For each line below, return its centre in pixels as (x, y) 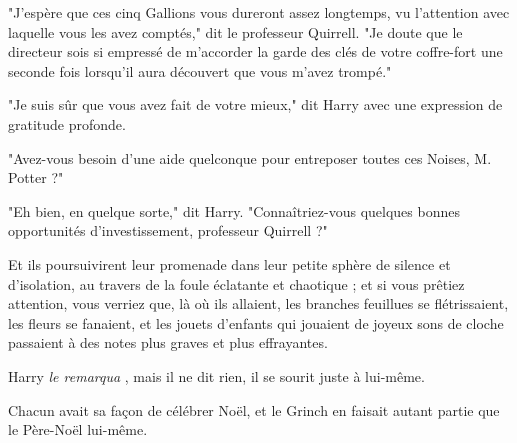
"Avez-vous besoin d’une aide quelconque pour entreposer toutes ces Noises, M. (250, 157)
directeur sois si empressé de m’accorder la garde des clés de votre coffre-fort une (255, 51)
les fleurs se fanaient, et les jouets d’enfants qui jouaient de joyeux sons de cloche (256, 322)
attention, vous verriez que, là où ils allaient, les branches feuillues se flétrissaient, (258, 303)
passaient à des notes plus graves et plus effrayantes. (168, 342)
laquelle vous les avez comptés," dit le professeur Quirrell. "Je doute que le (235, 31)
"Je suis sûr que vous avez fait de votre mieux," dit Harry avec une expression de (255, 104)
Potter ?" (36, 177)
